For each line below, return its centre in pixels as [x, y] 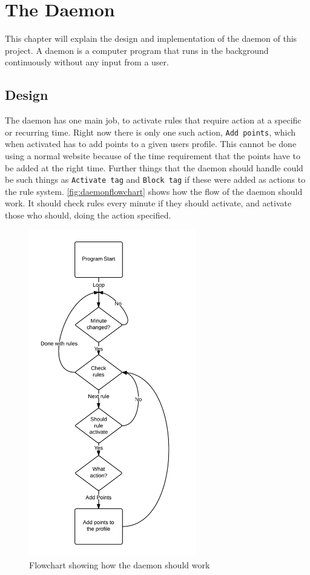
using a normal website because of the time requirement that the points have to [153, 155]
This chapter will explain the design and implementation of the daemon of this [151, 38]
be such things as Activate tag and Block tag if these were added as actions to [155, 179]
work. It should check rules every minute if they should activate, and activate [148, 203]
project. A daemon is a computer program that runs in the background [137, 50]
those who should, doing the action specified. [88, 215]
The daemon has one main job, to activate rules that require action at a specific [153, 120]
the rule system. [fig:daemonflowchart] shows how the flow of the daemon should [154, 191]
